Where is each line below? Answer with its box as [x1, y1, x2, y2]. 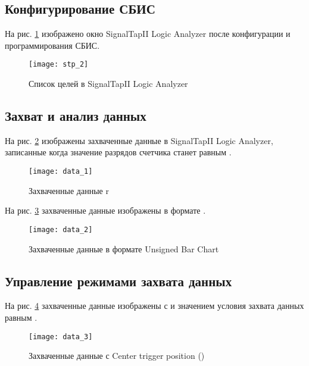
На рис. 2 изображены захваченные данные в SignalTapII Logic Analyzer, [5, 134, 273, 146]
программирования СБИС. [5, 39, 100, 51]
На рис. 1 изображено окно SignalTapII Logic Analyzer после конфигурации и [5, 27, 291, 40]
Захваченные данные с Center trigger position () [29, 349, 205, 362]
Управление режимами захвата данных [5, 271, 232, 290]
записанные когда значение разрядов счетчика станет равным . [5, 146, 232, 158]
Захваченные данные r [29, 184, 109, 196]
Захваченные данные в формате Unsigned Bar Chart [29, 242, 219, 255]
